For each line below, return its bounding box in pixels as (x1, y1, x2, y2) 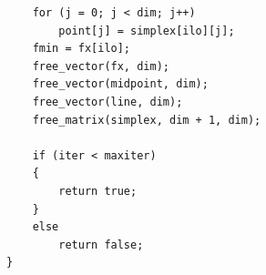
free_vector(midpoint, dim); (32, 77, 209, 91)
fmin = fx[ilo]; (32, 42, 131, 56)
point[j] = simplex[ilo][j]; (58, 24, 235, 37)
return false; (58, 238, 144, 251)
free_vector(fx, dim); (32, 59, 169, 73)
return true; (58, 184, 138, 198)
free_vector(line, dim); (32, 95, 183, 108)
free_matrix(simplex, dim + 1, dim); (32, 113, 261, 127)
